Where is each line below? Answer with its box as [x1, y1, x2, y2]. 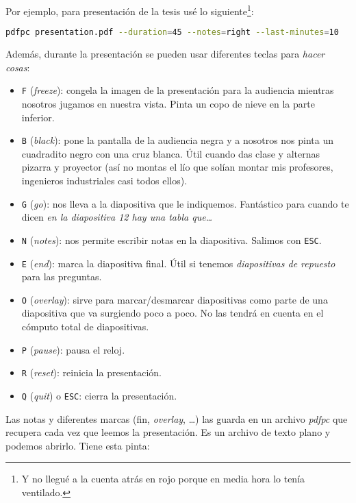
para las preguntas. [21, 269, 102, 284]
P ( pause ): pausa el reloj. [21, 342, 125, 356]
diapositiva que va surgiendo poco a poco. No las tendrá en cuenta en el [21, 306, 324, 320]
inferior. [21, 110, 55, 124]
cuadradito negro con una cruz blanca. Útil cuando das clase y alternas [21, 146, 320, 160]
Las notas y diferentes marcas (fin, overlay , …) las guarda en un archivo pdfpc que [5, 411, 348, 426]
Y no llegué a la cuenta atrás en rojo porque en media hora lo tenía [21, 471, 305, 486]
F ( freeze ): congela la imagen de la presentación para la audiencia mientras [21, 83, 334, 97]
